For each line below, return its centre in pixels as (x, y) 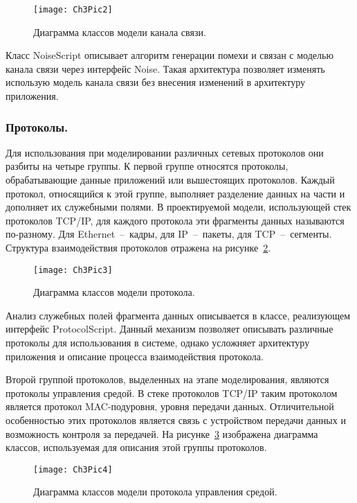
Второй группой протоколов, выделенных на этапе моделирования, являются (167, 379)
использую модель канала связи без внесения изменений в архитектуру (156, 82)
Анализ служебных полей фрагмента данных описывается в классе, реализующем (178, 315)
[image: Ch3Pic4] (73, 469)
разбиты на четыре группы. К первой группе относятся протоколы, (147, 166)
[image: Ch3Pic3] (73, 270)
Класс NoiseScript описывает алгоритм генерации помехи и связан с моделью (170, 55)
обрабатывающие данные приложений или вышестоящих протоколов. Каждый (170, 180)
